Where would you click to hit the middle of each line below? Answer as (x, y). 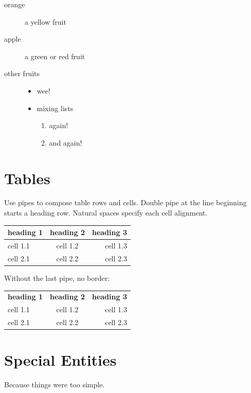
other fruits (22, 73)
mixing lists (55, 108)
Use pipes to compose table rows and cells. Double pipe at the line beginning (126, 202)
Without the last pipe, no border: (57, 278)
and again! (66, 142)
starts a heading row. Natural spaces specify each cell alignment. (106, 213)
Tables (27, 178)
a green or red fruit (55, 56)
